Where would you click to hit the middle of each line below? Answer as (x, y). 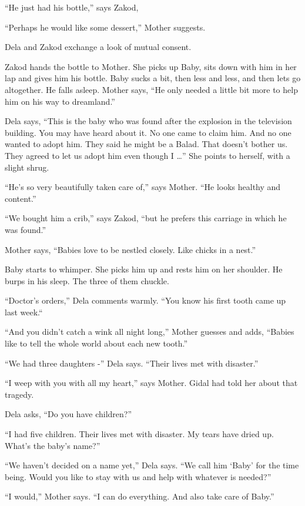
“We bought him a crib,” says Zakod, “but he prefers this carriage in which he (146, 218)
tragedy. (19, 394)
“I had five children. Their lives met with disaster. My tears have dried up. (139, 434)
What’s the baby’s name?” (53, 445)
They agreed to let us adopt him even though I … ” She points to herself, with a (148, 155)
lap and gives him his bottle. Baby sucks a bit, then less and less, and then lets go (153, 78)
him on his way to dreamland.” (60, 101)
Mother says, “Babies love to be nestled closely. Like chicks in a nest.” (130, 249)
